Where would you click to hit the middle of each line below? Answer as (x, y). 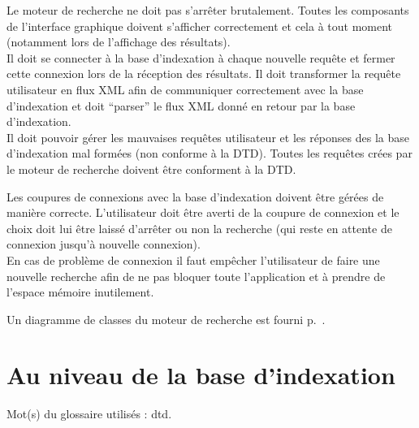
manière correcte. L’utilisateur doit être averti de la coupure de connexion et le (203, 212)
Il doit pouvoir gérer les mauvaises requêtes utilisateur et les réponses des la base (208, 137)
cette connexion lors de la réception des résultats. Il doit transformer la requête (204, 73)
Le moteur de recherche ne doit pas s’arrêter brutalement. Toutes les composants (208, 10)
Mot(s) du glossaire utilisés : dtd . (89, 414)
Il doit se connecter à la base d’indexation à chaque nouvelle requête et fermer (201, 57)
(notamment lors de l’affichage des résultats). (119, 42)
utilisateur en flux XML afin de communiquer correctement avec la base (185, 89)
